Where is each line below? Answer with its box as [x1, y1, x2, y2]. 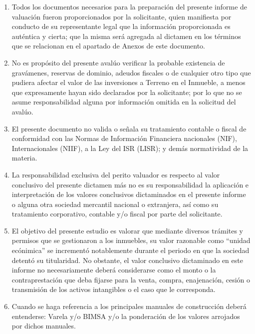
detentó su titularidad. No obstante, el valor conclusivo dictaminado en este [11, 254, 243, 265]
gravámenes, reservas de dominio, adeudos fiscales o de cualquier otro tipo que [11, 67, 251, 77]
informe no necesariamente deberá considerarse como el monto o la [11, 264, 216, 275]
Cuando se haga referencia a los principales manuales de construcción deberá [11, 301, 247, 311]
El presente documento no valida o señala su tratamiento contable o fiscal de [11, 123, 247, 133]
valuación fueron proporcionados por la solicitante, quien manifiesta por [11, 11, 232, 21]
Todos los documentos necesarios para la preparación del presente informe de [11, 1, 248, 11]
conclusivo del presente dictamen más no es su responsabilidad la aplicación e [11, 179, 249, 189]
